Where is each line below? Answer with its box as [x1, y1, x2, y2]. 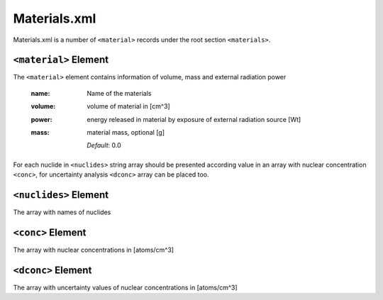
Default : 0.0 [87, 141, 122, 150]
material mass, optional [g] [87, 128, 165, 137]
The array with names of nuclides [13, 208, 111, 216]
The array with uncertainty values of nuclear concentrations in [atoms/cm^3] [13, 283, 238, 291]
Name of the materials [87, 89, 152, 97]
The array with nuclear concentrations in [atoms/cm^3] [13, 245, 174, 254]
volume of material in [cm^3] [87, 102, 170, 111]
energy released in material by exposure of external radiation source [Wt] [87, 115, 301, 123]
